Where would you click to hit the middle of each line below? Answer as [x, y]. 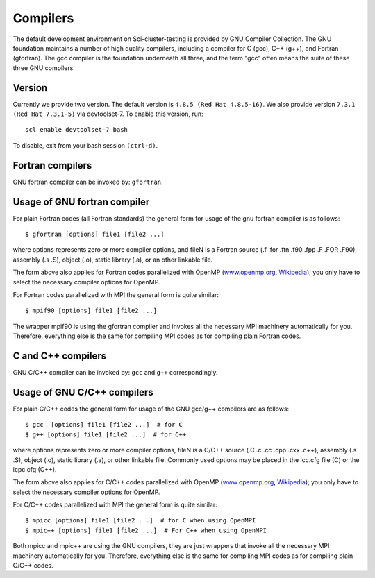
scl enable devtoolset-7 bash [77, 130]
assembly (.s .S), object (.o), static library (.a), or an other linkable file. [113, 260]
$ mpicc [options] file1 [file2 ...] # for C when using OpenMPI [141, 521]
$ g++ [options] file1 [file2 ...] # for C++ [106, 434]
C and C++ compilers [60, 356]
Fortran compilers [52, 165]
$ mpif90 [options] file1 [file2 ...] [91, 311]
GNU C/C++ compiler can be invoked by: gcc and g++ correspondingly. [115, 373]
